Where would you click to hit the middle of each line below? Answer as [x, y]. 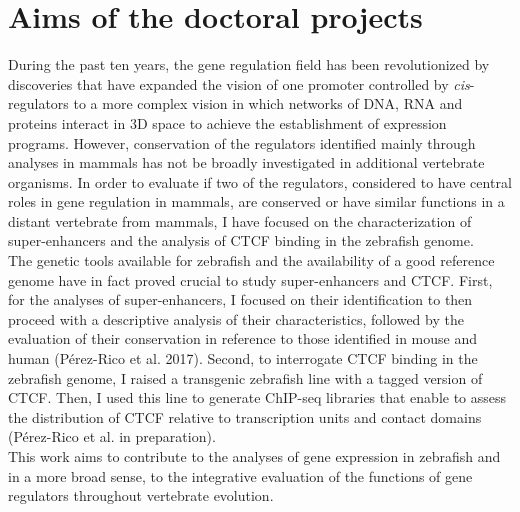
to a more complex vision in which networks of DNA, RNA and [268, 103]
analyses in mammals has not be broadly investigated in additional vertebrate [246, 162]
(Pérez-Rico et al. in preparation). [112, 436]
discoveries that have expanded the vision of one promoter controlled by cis [239, 83]
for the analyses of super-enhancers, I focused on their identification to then [240, 299]
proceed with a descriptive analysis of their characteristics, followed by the [236, 318]
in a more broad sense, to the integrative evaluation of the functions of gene [240, 475]
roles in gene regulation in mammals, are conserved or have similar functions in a [256, 201]
